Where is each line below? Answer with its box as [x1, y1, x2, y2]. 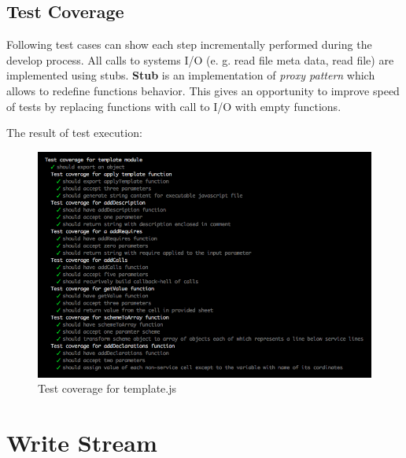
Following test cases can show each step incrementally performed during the [6, 36, 372, 53]
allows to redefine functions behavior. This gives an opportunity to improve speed [6, 82, 400, 98]
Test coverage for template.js [38, 380, 176, 397]
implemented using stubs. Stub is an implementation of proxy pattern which [6, 67, 375, 83]
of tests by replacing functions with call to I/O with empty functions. [6, 98, 341, 114]
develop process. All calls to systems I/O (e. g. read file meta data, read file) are [6, 51, 394, 68]
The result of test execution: [6, 124, 142, 141]
